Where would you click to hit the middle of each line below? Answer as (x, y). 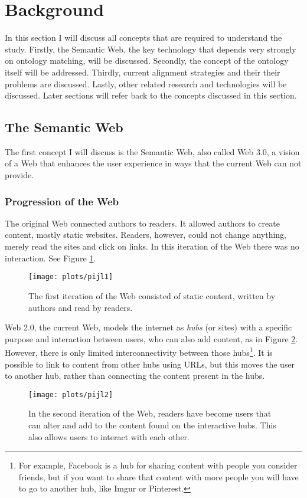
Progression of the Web (62, 201)
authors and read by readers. (81, 307)
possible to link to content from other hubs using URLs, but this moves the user (150, 364)
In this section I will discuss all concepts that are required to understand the (143, 37)
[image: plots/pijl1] (71, 277)
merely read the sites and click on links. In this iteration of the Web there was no (152, 246)
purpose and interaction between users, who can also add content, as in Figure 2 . (151, 338)
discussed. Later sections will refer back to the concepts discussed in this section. (151, 95)
